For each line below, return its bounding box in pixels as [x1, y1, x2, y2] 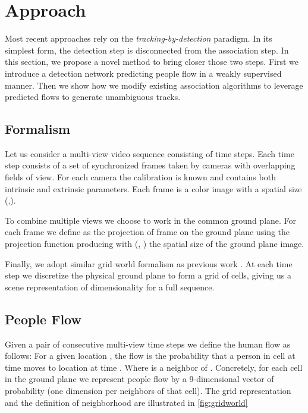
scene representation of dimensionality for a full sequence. [5, 280, 215, 293]
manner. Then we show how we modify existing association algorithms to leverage [5, 79, 303, 91]
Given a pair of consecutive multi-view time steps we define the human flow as [5, 337, 291, 350]
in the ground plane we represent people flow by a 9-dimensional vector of [5, 373, 274, 385]
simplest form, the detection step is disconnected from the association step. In [5, 43, 289, 56]
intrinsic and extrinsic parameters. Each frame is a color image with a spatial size [5, 182, 302, 195]
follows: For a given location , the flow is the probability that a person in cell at [5, 349, 296, 362]
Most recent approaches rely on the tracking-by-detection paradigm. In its [5, 32, 272, 45]
